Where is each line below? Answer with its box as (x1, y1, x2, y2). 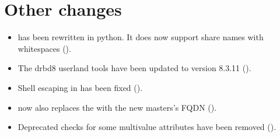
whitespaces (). (17, 42, 71, 54)
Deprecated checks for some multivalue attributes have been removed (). (17, 121, 276, 133)
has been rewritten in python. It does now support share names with (17, 31, 264, 43)
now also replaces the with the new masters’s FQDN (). (17, 101, 217, 113)
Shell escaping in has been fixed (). (17, 81, 143, 93)
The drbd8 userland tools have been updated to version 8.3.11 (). (17, 62, 251, 74)
